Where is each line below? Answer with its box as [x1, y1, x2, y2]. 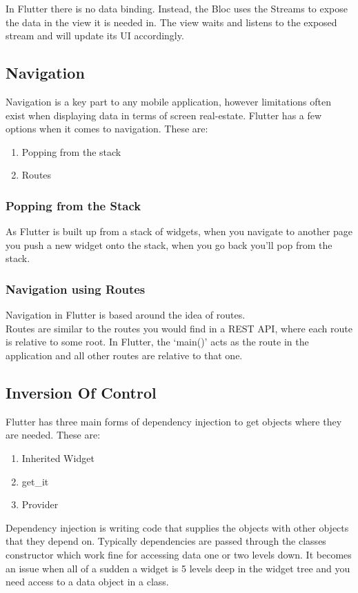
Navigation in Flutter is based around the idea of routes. [6, 308, 246, 322]
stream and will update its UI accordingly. [6, 28, 184, 43]
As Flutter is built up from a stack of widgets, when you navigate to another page [6, 224, 353, 239]
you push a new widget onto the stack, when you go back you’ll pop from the [6, 237, 332, 252]
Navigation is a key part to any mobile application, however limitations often [6, 94, 331, 108]
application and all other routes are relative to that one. [6, 348, 243, 362]
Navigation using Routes [6, 280, 146, 297]
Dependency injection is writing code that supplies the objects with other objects [6, 520, 349, 534]
